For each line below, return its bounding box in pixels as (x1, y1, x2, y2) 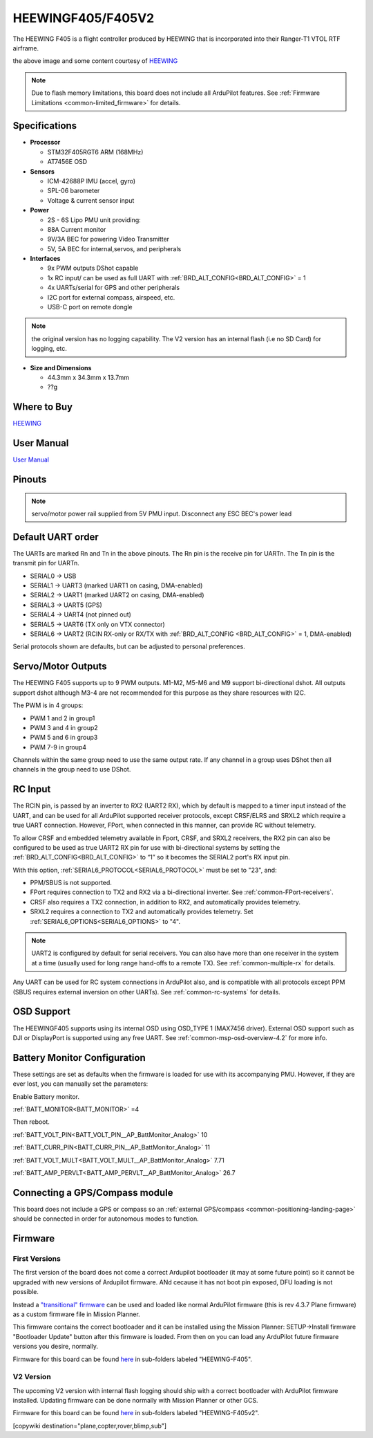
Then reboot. (12, 1118, 50, 1126)
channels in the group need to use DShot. (12, 765, 131, 774)
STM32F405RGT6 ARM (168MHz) (47, 147, 144, 156)
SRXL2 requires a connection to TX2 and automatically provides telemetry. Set (30, 907, 254, 916)
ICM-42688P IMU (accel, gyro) (47, 176, 136, 185)
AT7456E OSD (47, 158, 88, 166)
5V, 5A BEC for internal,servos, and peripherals (47, 244, 182, 253)
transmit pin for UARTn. (12, 559, 79, 567)
